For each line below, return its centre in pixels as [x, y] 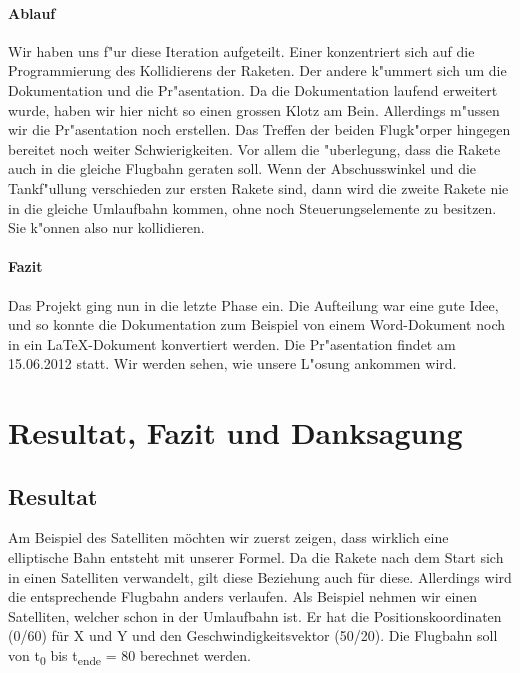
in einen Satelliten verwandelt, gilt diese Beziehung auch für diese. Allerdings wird [260, 576]
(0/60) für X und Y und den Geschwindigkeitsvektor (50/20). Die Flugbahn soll [253, 635]
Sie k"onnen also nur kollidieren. [106, 227]
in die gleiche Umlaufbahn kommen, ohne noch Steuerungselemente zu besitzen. [252, 207]
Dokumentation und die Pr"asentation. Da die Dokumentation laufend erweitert [253, 89]
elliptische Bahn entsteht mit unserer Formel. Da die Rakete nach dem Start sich [256, 557]
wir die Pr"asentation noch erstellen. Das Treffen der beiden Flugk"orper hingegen [259, 129]
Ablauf [32, 12]
